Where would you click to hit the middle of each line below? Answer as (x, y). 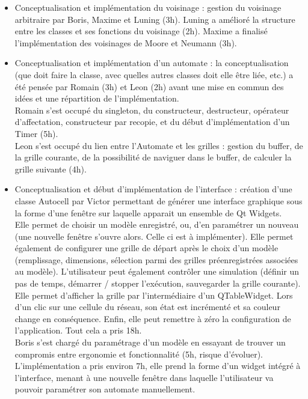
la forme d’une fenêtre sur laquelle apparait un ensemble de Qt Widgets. (148, 212)
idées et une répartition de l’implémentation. (97, 98)
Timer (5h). (36, 133)
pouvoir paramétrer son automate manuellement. (105, 389)
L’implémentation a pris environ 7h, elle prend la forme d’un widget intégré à (158, 366)
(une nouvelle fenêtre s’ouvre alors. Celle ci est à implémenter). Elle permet (154, 236)
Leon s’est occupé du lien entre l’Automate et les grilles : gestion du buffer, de (159, 145)
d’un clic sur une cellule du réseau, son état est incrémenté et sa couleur (147, 307)
